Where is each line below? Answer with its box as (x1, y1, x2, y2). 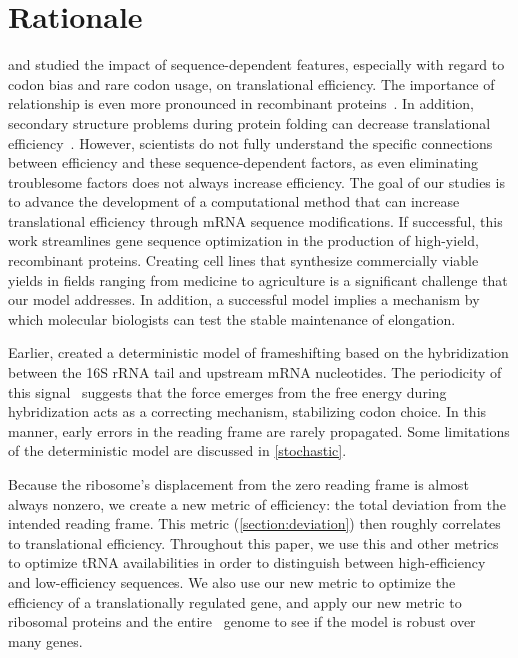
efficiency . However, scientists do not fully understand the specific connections (8, 132, 493, 153)
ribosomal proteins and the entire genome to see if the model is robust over (8, 611, 476, 632)
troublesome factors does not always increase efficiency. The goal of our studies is (8, 171, 505, 192)
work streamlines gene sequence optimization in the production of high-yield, (8, 230, 479, 251)
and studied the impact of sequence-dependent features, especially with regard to (8, 54, 505, 75)
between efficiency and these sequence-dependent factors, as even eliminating (8, 152, 479, 173)
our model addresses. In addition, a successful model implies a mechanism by (8, 289, 480, 310)
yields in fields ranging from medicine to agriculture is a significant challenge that (8, 269, 508, 290)
